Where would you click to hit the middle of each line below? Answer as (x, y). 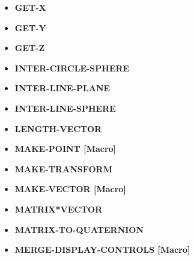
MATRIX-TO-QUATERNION (79, 229)
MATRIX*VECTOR (59, 209)
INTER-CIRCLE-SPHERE (72, 68)
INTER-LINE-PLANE (62, 88)
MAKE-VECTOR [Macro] (70, 189)
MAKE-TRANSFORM (63, 168)
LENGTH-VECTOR (58, 128)
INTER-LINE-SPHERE (65, 108)
